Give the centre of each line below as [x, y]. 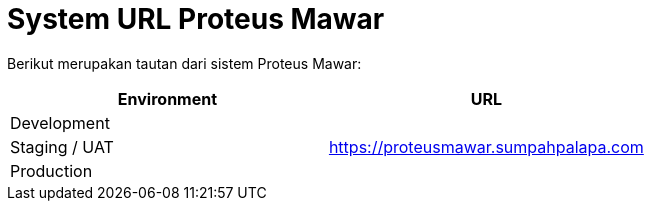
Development [60, 122]
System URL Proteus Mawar [196, 19]
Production [51, 170]
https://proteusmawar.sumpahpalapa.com [486, 146]
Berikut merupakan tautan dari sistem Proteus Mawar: [184, 63]
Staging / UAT [62, 146]
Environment [167, 98]
